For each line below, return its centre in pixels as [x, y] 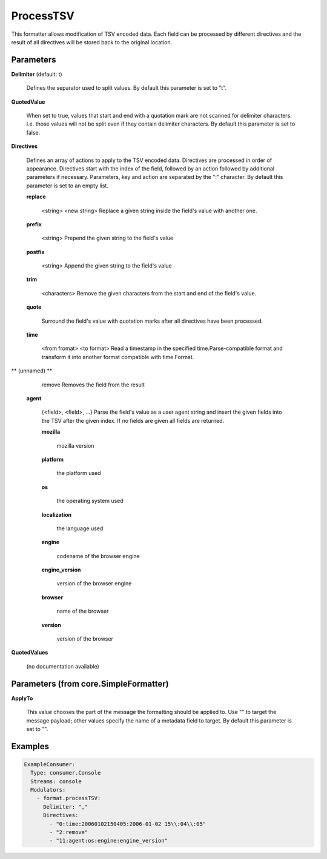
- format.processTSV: [69, 798]
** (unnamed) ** [32, 371]
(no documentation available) [63, 666]
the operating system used [90, 501]
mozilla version [75, 445]
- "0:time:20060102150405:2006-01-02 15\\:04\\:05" [128, 824]
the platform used [79, 473]
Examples [30, 746]
